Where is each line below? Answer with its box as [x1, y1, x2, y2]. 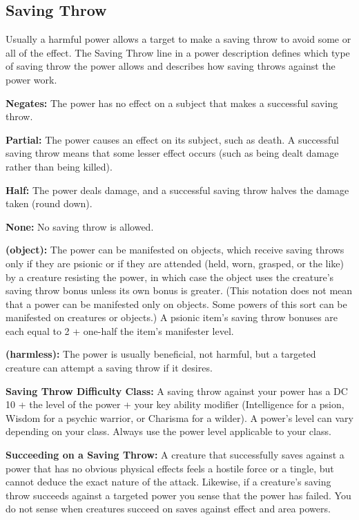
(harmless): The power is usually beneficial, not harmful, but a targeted [6, 347, 316, 361]
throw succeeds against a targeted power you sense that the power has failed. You [6, 488, 351, 502]
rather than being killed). [6, 159, 113, 173]
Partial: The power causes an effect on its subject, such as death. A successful [6, 132, 339, 146]
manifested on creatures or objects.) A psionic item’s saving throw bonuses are [6, 310, 338, 325]
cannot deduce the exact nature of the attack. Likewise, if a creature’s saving [6, 474, 331, 489]
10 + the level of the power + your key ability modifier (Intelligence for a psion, [6, 397, 345, 412]
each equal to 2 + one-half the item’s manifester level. [6, 323, 234, 338]
